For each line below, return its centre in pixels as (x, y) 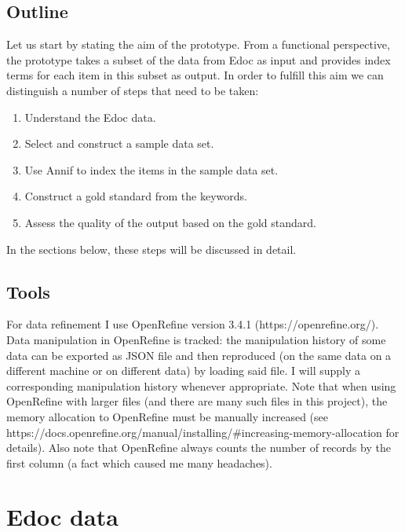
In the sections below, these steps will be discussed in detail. (151, 249)
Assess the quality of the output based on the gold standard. (170, 222)
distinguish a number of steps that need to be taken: (133, 90)
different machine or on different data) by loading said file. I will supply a (184, 371)
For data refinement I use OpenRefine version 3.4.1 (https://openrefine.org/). (193, 324)
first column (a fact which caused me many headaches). (139, 462)
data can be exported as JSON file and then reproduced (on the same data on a (199, 355)
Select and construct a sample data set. (119, 143)
